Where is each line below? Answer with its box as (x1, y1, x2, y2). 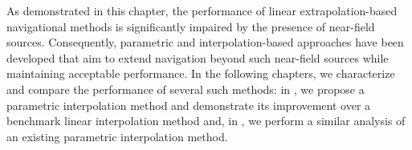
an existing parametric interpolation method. (6, 128, 228, 144)
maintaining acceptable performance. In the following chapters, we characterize (6, 65, 395, 82)
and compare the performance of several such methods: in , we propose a (6, 80, 365, 97)
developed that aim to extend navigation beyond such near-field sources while (6, 49, 389, 66)
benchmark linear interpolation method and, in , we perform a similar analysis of (6, 112, 406, 129)
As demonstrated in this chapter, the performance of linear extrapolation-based (6, 2, 398, 18)
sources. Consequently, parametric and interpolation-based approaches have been (6, 34, 404, 51)
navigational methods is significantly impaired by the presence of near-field (6, 18, 375, 34)
